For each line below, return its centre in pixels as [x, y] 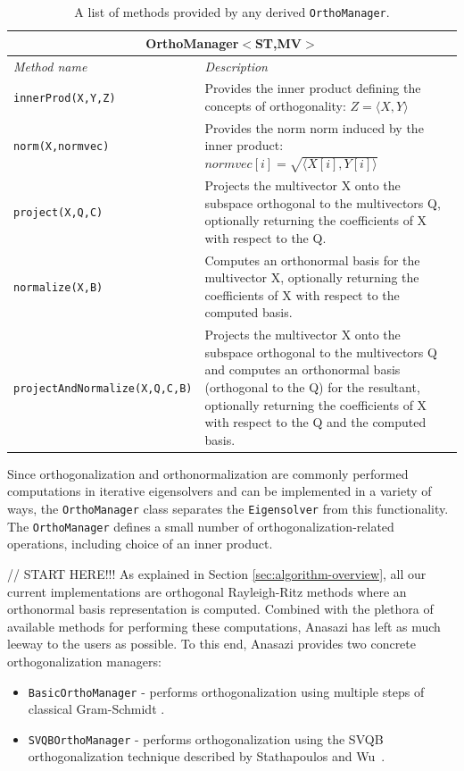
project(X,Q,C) [58, 213]
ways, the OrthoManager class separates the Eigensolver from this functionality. [228, 509]
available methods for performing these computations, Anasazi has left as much [224, 626]
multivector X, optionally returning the [312, 277]
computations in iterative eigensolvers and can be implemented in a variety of [220, 491]
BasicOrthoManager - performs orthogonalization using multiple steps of [226, 691]
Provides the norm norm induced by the [314, 127]
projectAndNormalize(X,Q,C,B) [103, 388]
